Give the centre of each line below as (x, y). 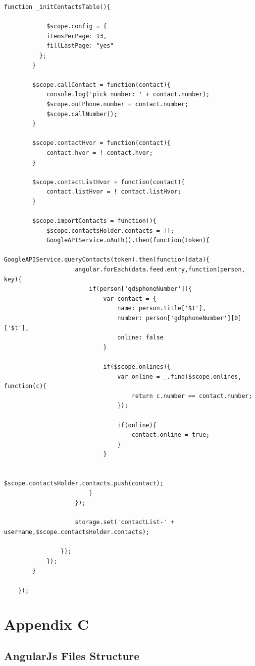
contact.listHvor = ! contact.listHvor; (114, 192)
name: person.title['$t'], (162, 308)
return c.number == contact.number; (192, 396)
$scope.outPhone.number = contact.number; (117, 104)
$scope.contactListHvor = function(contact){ (109, 182)
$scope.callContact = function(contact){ (102, 85)
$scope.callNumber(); (82, 114)
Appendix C (47, 624)
